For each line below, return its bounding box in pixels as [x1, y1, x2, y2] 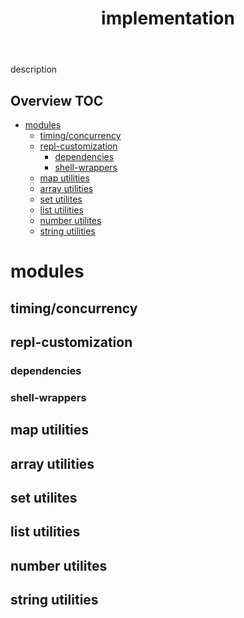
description [10, 63, 58, 76]
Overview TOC [10, 92, 104, 109]
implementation [101, 7, 235, 30]
